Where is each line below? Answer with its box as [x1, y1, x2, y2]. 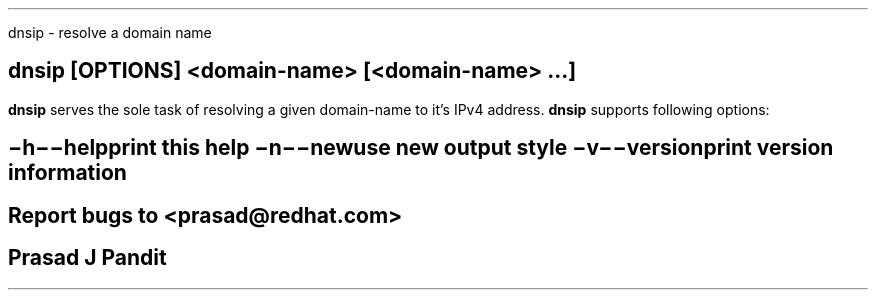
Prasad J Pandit [8, 245, 167, 271]
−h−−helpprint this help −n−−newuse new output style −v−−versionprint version [8, 135, 834, 161]
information [8, 160, 127, 186]
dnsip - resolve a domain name [8, 24, 212, 41]
